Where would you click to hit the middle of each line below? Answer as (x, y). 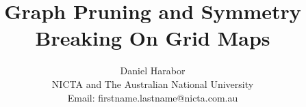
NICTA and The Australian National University (153, 83)
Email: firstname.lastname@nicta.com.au (153, 97)
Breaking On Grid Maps (153, 38)
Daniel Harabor (153, 71)
